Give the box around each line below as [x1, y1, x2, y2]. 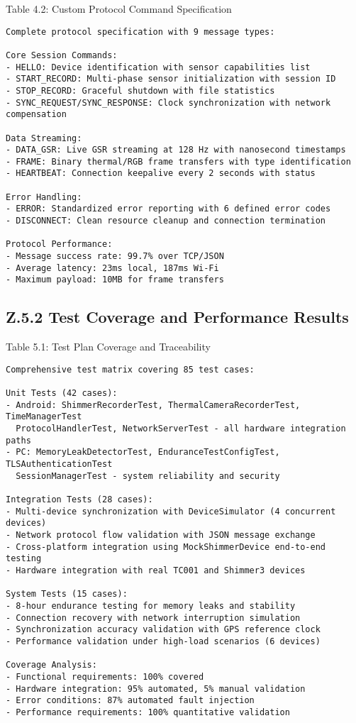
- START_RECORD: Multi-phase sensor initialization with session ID [6, 74, 336, 84]
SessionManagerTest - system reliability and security [16, 470, 280, 481]
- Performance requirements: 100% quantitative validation [6, 707, 290, 717]
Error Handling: [6, 192, 82, 202]
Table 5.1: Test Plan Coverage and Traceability [6, 339, 211, 354]
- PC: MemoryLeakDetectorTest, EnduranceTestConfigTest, [6, 447, 280, 458]
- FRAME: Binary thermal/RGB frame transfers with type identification [6, 156, 351, 167]
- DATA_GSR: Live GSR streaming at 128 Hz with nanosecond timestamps [6, 145, 346, 155]
